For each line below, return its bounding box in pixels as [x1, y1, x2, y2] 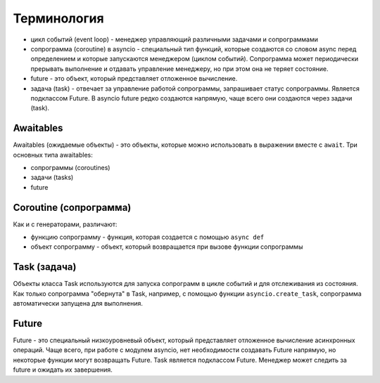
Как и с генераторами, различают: [13, 220, 118, 228]
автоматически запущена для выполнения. [13, 299, 144, 308]
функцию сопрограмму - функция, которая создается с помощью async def [30, 233, 265, 242]
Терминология [13, 11, 105, 26]
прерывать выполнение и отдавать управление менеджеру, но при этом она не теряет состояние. [30, 64, 329, 73]
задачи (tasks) [30, 173, 74, 182]
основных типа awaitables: [13, 150, 93, 159]
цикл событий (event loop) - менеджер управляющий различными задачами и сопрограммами [30, 35, 319, 44]
